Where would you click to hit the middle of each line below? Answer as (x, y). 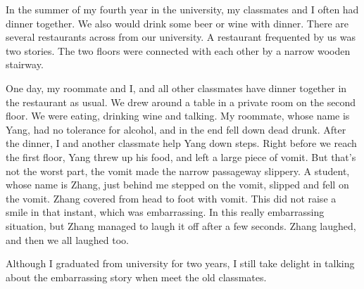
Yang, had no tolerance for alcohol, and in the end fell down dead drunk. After (176, 129)
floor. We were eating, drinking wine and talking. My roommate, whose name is (178, 116)
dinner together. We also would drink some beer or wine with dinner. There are (177, 23)
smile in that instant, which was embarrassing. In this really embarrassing (165, 212)
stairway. (25, 64)
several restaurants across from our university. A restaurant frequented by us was (181, 37)
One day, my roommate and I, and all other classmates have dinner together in (176, 88)
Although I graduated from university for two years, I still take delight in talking (180, 263)
